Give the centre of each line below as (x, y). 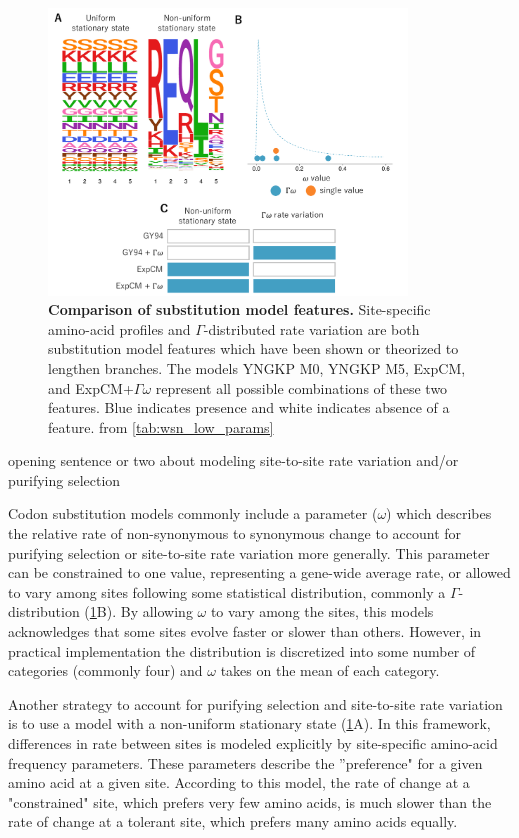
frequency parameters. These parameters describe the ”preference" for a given (245, 762)
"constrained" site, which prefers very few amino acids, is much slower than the (250, 801)
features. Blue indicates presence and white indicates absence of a (249, 407)
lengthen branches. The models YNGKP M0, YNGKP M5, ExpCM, (257, 367)
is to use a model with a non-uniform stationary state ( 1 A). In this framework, (249, 723)
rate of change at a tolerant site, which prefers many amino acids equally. (233, 821)
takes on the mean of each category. (330, 670)
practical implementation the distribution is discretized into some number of (242, 650)
